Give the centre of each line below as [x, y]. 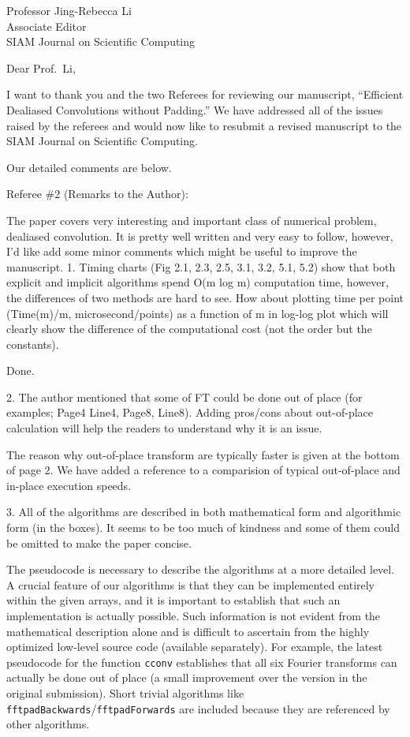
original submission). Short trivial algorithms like [125, 693]
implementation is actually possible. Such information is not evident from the [194, 615]
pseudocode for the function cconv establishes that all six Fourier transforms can [202, 662]
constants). [33, 344]
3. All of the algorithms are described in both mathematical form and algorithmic [204, 512]
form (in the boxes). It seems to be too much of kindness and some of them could [203, 527]
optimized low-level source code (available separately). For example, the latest [195, 647]
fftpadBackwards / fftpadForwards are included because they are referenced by [198, 708]
